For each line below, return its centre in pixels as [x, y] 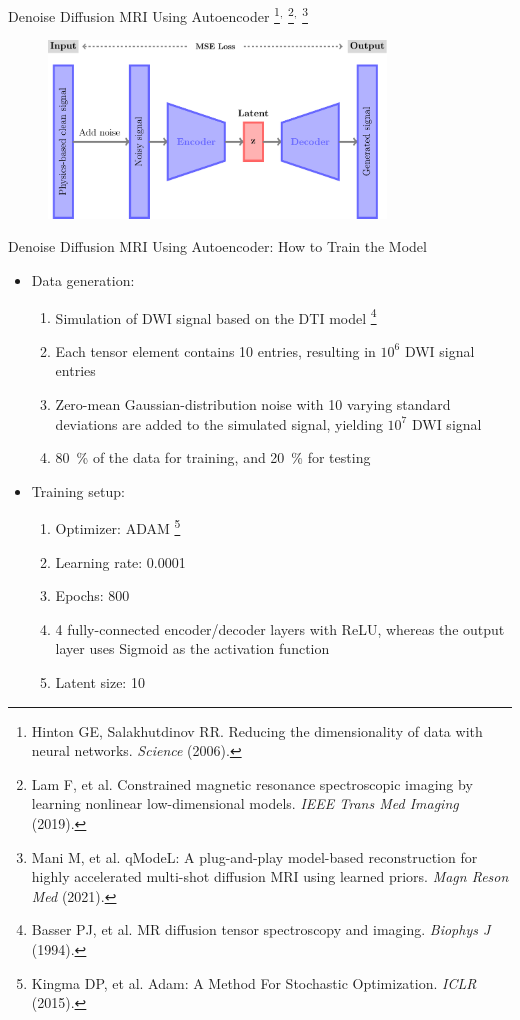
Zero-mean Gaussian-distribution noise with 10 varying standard [253, 404]
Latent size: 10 [100, 682]
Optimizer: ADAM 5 [118, 527]
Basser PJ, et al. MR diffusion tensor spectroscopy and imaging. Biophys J [261, 929]
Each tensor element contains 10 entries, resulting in [215, 350]
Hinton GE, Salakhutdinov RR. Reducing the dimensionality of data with [257, 730]
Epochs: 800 [92, 595]
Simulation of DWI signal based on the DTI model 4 [216, 316]
